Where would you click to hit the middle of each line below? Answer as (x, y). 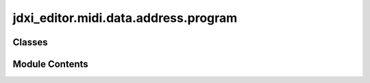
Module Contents (50, 64)
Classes (30, 42)
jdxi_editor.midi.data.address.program (125, 18)
